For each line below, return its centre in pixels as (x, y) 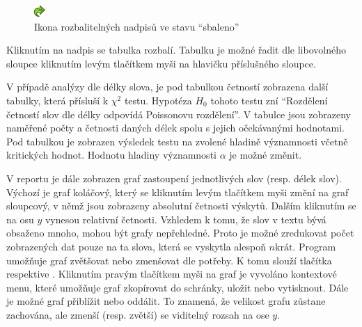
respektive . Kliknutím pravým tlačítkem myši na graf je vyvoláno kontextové (172, 274)
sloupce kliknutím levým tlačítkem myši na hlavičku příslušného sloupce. (161, 63)
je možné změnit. (266, 155)
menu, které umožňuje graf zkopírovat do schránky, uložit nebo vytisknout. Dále (178, 287)
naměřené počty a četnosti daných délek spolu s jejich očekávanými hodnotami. (175, 128)
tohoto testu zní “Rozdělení (269, 100)
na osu (20, 219)
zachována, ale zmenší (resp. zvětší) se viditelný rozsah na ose (138, 314)
